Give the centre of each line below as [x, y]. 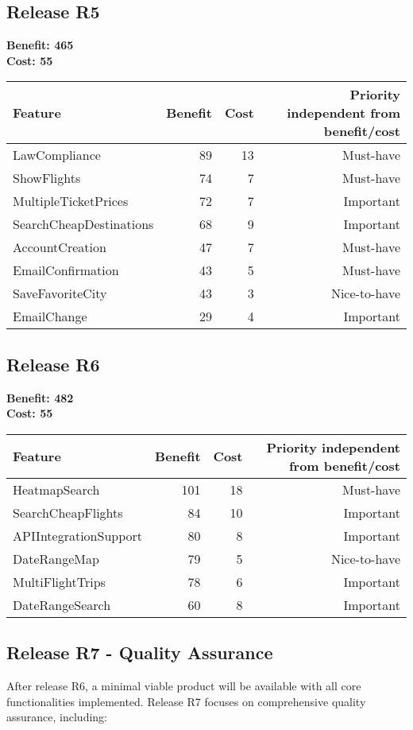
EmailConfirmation [66, 270]
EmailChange [50, 316]
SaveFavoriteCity [60, 293]
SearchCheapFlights [68, 512]
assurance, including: [57, 717]
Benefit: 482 [40, 397]
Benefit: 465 [40, 45]
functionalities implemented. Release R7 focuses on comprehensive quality [186, 701]
